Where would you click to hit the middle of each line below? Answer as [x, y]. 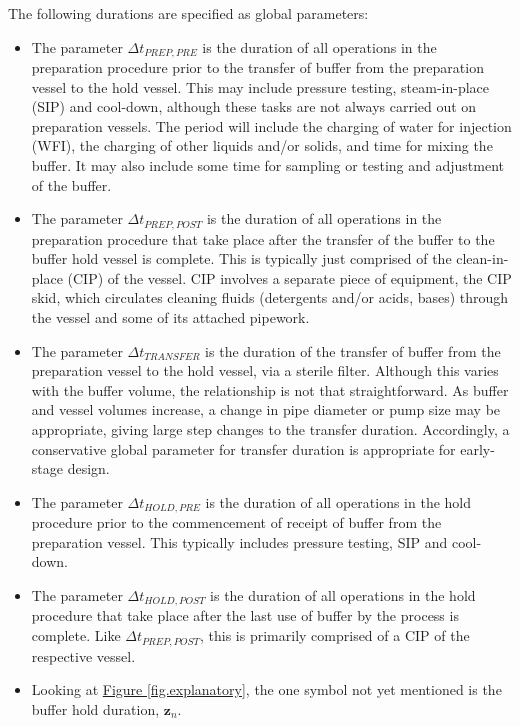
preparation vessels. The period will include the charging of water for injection [271, 125]
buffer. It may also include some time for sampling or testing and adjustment [268, 165]
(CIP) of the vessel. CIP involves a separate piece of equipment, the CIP [289, 277]
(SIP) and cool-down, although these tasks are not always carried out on [254, 106]
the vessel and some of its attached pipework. [170, 317]
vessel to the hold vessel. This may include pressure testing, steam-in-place [260, 86]
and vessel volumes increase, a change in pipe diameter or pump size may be [266, 409]
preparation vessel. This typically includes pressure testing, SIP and [239, 541]
